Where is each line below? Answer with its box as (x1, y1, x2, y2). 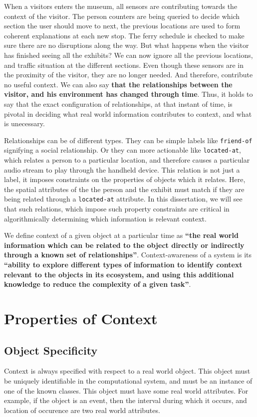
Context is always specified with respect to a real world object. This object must (4, 366, 251, 376)
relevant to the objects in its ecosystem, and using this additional (4, 269, 234, 279)
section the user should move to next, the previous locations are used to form (4, 20, 241, 31)
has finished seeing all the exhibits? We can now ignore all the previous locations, (4, 49, 253, 60)
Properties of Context (4, 308, 158, 328)
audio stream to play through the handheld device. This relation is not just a (4, 164, 240, 175)
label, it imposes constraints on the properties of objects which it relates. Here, (4, 174, 246, 185)
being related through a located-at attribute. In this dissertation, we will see (4, 194, 243, 204)
